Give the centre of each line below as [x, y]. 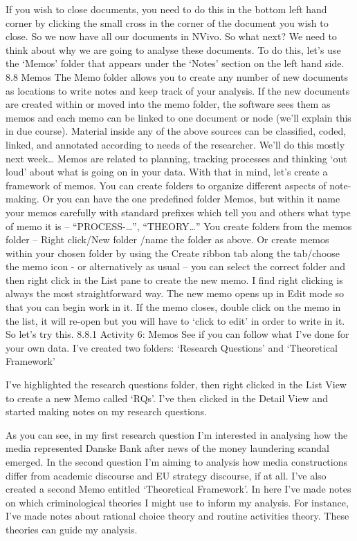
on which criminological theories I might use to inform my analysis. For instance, [177, 502]
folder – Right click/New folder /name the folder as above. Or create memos [167, 239]
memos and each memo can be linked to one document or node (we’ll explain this [178, 117]
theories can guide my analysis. [72, 529]
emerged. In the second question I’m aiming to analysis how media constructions [177, 462]
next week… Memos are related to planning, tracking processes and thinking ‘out [176, 158]
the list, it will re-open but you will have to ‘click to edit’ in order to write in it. [175, 320]
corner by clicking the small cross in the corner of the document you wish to [167, 22]
